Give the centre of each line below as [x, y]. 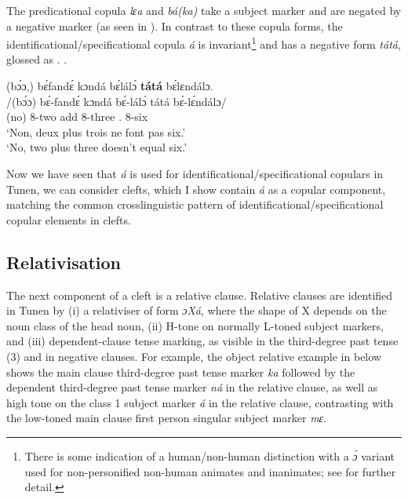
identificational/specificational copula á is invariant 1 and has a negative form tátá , [204, 43]
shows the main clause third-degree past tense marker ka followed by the [181, 372]
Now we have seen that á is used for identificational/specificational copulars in [195, 173]
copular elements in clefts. [69, 219]
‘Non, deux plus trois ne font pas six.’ [96, 131]
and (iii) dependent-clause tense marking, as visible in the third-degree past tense [202, 341]
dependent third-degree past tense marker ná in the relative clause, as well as [192, 387]
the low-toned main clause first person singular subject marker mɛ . [167, 418]
